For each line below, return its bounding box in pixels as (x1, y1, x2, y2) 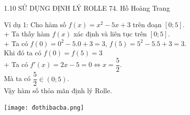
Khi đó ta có (4, 48, 41, 58)
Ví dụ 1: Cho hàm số (4, 19, 67, 29)
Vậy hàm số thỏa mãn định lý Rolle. (4, 85, 112, 96)
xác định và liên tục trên (73, 29, 147, 39)
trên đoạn (133, 19, 162, 29)
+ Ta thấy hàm (4, 29, 50, 39)
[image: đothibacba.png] (4, 104, 84, 111)
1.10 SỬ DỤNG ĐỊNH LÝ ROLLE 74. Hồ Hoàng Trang (4, 3, 170, 13)
